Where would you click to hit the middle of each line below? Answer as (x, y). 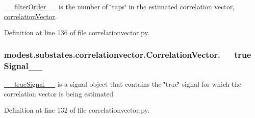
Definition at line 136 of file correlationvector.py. (77, 33)
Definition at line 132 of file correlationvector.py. (77, 110)
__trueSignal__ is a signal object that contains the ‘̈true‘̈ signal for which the (123, 83)
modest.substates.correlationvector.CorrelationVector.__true (127, 54)
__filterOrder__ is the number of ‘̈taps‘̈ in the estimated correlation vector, (119, 6)
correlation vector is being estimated (59, 93)
